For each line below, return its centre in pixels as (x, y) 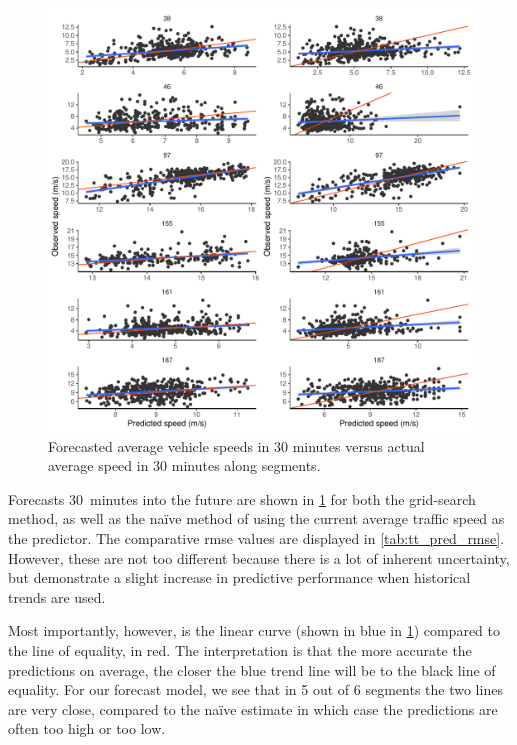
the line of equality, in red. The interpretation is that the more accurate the (240, 649)
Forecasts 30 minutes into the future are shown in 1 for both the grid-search (242, 498)
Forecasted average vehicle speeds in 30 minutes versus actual (236, 445)
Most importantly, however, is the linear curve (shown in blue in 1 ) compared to (254, 630)
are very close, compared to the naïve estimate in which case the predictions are (253, 708)
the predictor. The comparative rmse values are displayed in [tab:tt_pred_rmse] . (256, 537)
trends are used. (57, 596)
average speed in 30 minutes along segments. (184, 465)
